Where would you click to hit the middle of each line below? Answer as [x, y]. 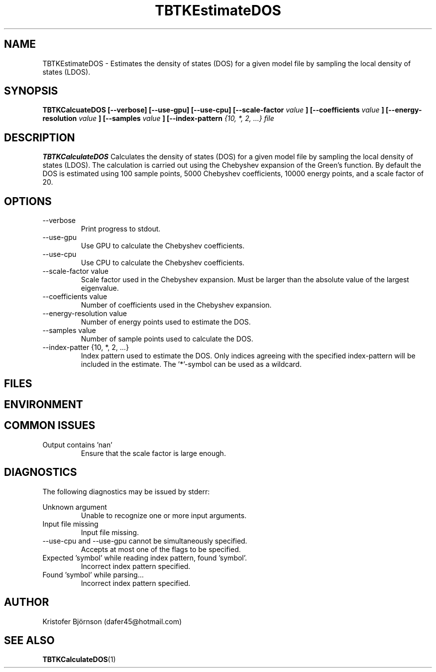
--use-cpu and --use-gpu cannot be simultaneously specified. [145, 541]
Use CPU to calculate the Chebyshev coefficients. [163, 263]
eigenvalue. [100, 288]
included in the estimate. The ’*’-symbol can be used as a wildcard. [191, 364]
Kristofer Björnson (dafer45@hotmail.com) [112, 621]
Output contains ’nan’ [77, 445]
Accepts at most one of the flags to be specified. [161, 549]
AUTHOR [27, 602]
